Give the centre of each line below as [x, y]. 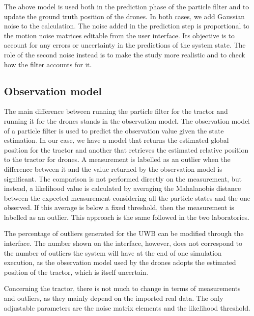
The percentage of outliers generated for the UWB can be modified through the [124, 233]
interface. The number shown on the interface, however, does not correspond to [123, 243]
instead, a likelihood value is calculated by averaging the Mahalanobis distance [123, 188]
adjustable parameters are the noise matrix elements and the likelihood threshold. [127, 307]
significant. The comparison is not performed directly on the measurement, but [123, 178]
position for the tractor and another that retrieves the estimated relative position [126, 149]
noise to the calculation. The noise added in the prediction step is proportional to [127, 26]
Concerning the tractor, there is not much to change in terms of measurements [122, 288]
